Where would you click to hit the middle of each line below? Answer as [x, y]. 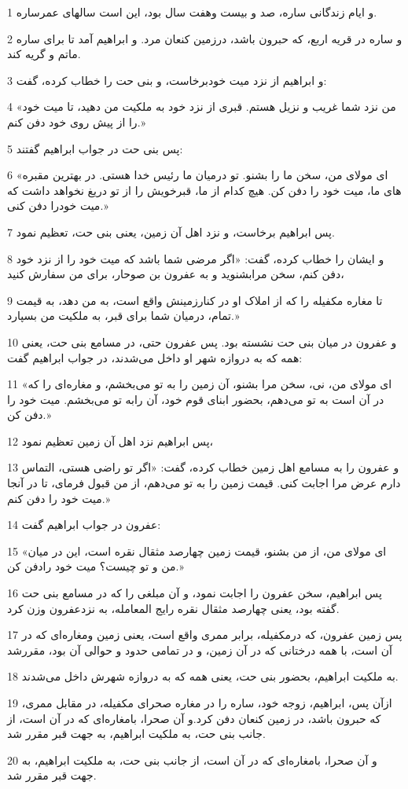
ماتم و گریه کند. [44, 54]
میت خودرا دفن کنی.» [58, 206]
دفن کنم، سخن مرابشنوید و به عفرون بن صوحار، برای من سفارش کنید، [176, 274]
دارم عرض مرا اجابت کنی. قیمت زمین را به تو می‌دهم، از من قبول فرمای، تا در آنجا [204, 483]
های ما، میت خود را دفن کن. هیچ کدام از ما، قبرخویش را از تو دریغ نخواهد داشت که [204, 190]
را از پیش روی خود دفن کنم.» [77, 121]
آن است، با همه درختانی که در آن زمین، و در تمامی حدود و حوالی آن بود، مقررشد [200, 650]
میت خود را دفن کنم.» [59, 498]
